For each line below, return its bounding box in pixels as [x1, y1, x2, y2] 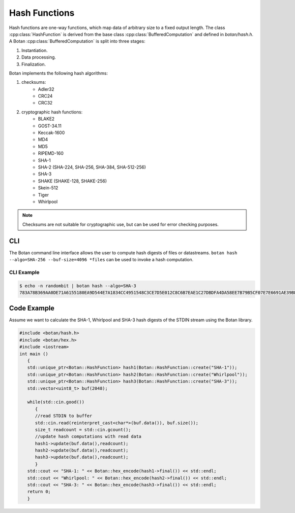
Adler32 [38, 86, 55, 92]
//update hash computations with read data [35, 434, 142, 440]
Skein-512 [38, 185, 59, 191]
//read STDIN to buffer [35, 413, 92, 419]
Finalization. [21, 61, 46, 67]
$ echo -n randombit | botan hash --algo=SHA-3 [19, 283, 136, 288]
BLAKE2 [38, 116, 55, 122]
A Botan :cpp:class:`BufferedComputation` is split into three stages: [9, 38, 146, 44]
